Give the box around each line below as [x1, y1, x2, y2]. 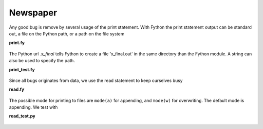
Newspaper [9, 7, 57, 18]
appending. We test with [9, 104, 58, 110]
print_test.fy [9, 66, 35, 72]
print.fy [9, 40, 25, 46]
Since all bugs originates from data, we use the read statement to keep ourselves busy [9, 78, 183, 83]
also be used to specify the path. [9, 58, 75, 64]
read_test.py [9, 113, 36, 119]
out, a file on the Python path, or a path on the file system [9, 31, 125, 36]
